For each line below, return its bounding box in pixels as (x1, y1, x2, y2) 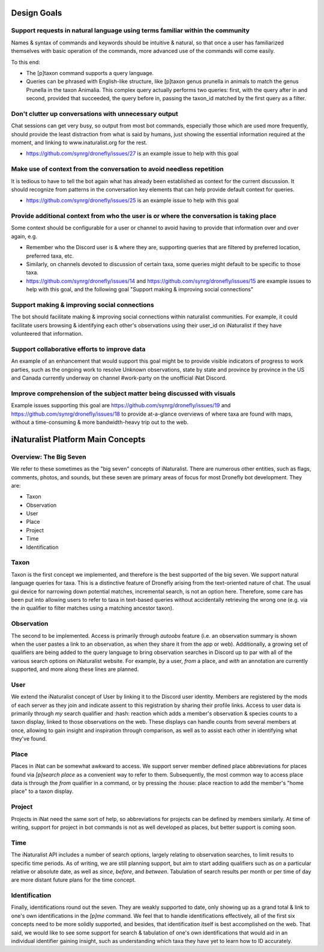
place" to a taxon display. (11, 787, 74, 795)
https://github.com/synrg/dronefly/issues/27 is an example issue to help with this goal (26, 150, 239, 157)
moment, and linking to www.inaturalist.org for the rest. (11, 139, 148, 147)
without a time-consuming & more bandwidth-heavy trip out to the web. (11, 418, 189, 426)
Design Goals (11, 8, 62, 18)
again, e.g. (11, 232, 37, 240)
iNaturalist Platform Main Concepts (11, 434, 146, 444)
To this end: (11, 58, 40, 65)
